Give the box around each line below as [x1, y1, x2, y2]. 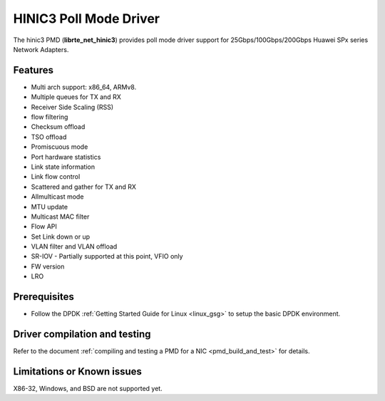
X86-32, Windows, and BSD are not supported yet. [13, 384, 163, 392]
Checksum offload [31, 123, 86, 131]
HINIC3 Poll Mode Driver [13, 11, 160, 26]
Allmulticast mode [31, 192, 84, 201]
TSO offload [31, 132, 67, 141]
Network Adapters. [13, 45, 69, 53]
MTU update [31, 202, 68, 211]
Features [13, 64, 53, 76]
